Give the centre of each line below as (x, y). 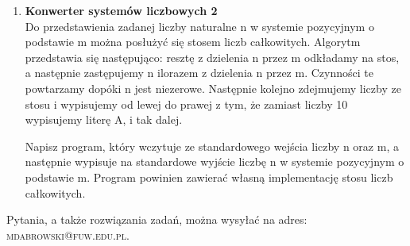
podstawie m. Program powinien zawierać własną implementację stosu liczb (209, 177)
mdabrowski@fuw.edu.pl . (68, 234)
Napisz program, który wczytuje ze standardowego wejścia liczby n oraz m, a (212, 146)
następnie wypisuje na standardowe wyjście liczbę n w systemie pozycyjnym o (215, 161)
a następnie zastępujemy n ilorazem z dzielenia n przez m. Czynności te (199, 73)
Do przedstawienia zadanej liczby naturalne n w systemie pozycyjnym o (199, 26)
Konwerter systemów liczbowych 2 (121, 10)
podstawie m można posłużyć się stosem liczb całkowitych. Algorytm (193, 42)
